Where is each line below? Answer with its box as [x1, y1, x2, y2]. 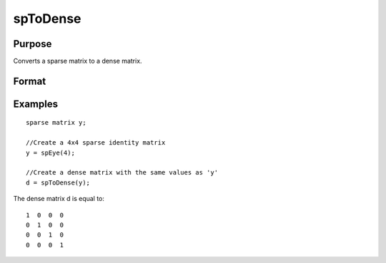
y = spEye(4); [26, 148, 75, 157]
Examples [13, 98, 59, 110]
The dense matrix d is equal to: [13, 195, 105, 203]
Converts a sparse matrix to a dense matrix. [13, 57, 142, 66]
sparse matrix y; [26, 118, 86, 127]
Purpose [13, 38, 52, 50]
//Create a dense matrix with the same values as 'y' [26, 168, 218, 177]
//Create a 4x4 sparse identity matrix [26, 139, 166, 147]
